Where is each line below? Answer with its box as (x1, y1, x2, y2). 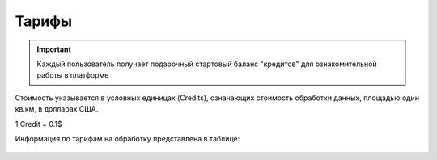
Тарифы (15, 12, 73, 30)
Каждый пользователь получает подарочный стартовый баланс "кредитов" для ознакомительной (36, 59, 378, 69)
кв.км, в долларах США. (15, 104, 99, 114)
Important (36, 44, 72, 54)
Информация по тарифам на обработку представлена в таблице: (15, 133, 240, 143)
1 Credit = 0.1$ (15, 119, 62, 128)
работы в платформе (36, 70, 109, 80)
